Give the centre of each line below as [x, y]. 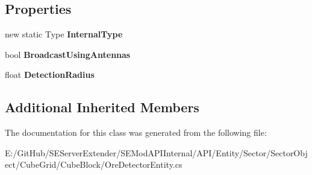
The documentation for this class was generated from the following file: [136, 132]
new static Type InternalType [64, 34]
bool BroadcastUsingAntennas [68, 54]
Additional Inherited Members [102, 107]
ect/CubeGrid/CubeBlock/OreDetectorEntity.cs [94, 164]
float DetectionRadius [50, 75]
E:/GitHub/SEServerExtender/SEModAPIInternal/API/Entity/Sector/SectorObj [156, 152]
